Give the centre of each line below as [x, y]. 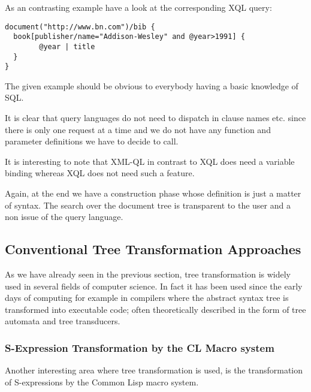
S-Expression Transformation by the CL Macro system [140, 347]
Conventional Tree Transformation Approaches [153, 249]
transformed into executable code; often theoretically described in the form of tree [155, 309]
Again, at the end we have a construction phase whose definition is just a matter [153, 193]
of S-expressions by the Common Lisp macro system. [102, 382]
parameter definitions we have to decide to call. [92, 141]
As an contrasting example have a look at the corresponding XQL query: [138, 7]
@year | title [67, 46]
